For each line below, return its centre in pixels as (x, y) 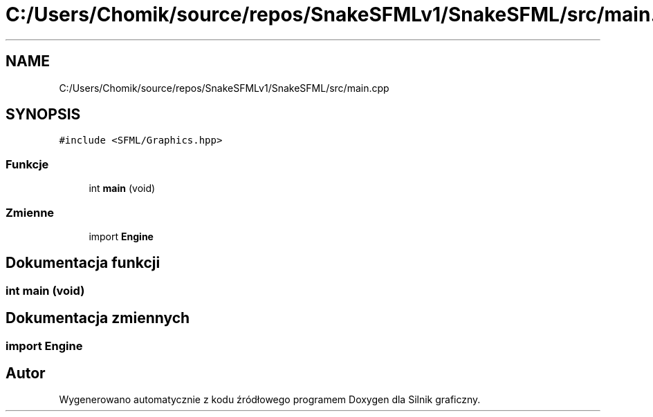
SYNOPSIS (43, 115)
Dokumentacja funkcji (83, 263)
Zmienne (30, 212)
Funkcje (27, 164)
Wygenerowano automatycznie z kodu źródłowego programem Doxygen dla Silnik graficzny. (270, 400)
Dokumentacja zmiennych (98, 318)
